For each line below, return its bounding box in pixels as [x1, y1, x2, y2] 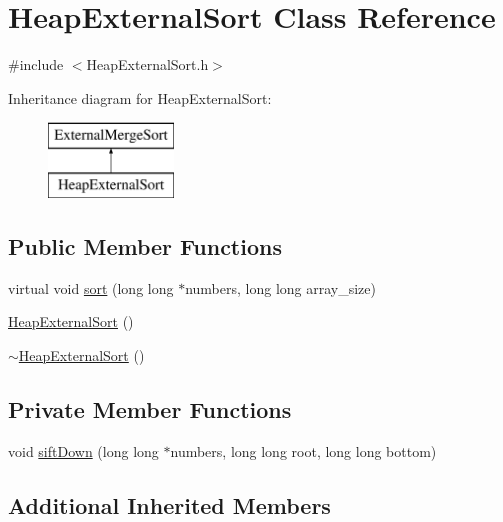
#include [8, 54, 64, 75]
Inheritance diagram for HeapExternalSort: [8, 87, 272, 108]
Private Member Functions [8, 393, 292, 424]
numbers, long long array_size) [185, 277, 376, 298]
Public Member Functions [8, 230, 282, 261]
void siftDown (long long [8, 440, 159, 461]
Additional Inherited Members [8, 489, 331, 520]
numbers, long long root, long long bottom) [170, 440, 437, 461]
